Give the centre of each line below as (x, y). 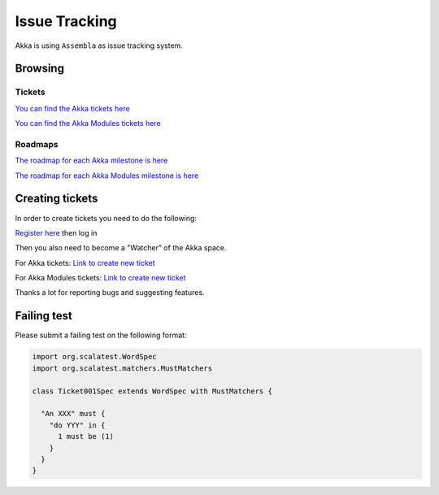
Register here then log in (56, 232)
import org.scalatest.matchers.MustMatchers (122, 368)
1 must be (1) (86, 436)
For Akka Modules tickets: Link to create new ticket (100, 278)
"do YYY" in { (77, 425)
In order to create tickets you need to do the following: (106, 218)
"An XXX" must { (73, 414)
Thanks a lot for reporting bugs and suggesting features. (110, 293)
